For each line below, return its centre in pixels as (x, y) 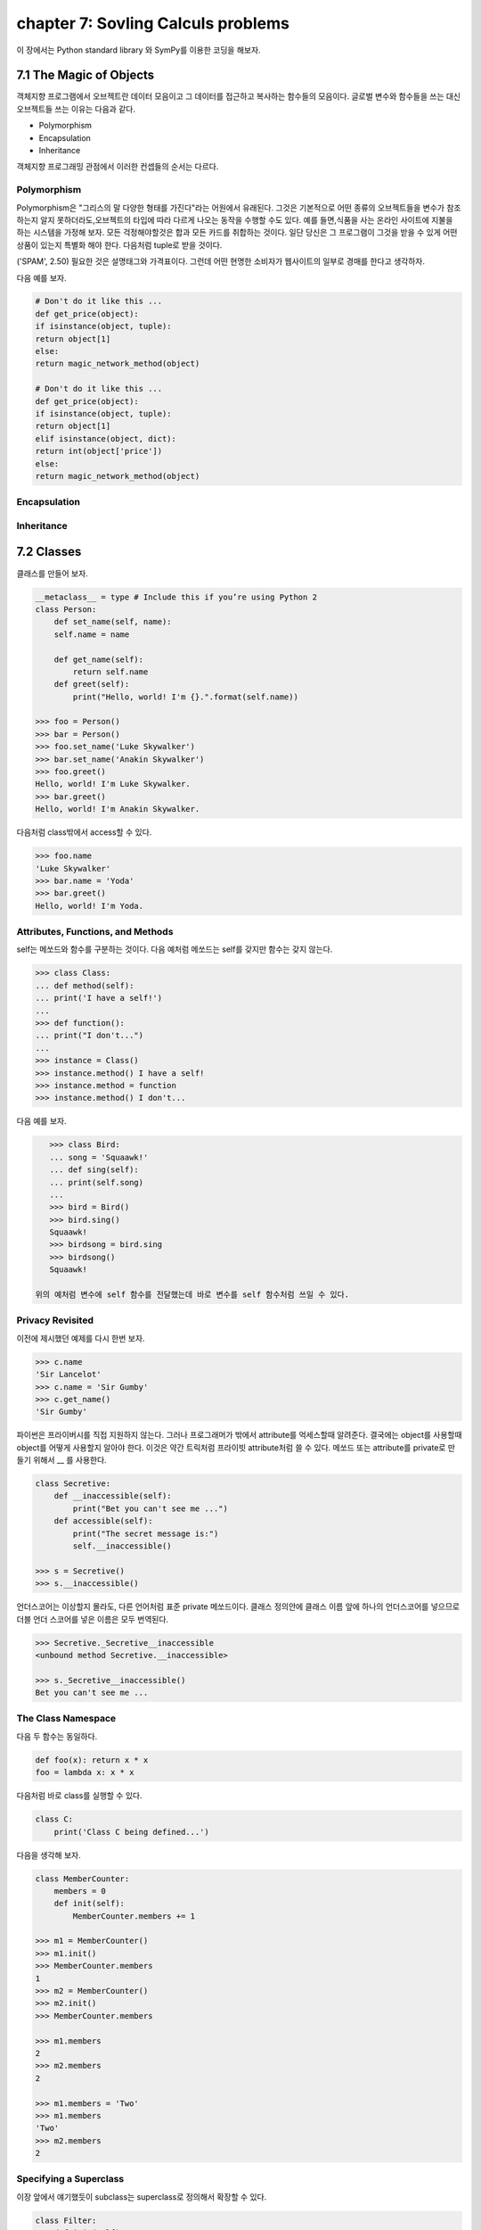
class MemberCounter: (82, 1879)
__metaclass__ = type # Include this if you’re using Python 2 (176, 597)
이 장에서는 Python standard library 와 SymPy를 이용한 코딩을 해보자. (139, 50)
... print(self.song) (97, 1182)
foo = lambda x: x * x (85, 1772)
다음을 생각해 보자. (49, 1854)
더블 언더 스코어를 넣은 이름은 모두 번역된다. (93, 1619)
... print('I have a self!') (99, 998)
